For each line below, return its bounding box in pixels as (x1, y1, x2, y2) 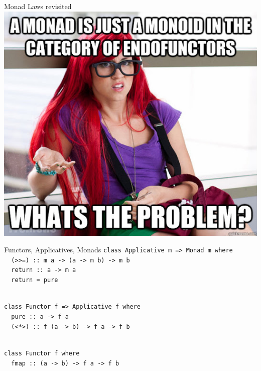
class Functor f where (4, 349, 80, 357)
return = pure (11, 276, 58, 284)
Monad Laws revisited (4, 1, 72, 11)
